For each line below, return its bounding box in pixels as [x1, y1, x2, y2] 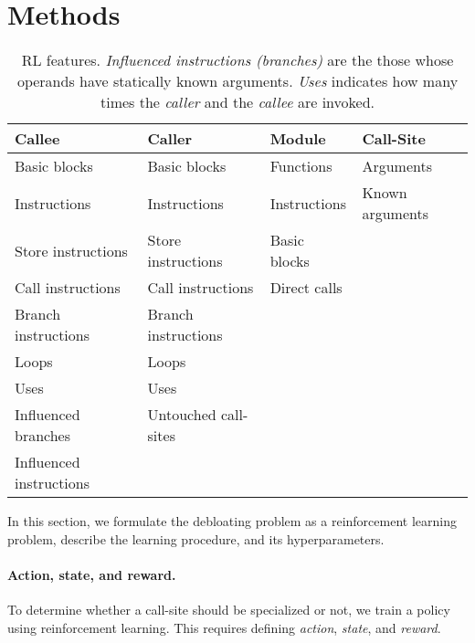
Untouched [147, 404, 216, 426]
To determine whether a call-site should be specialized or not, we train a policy [7, 600, 450, 619]
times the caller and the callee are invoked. [100, 91, 375, 113]
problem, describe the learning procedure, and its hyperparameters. [7, 529, 385, 548]
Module [269, 128, 326, 150]
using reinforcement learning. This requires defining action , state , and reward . [7, 617, 441, 637]
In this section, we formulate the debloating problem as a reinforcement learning [7, 511, 457, 531]
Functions [269, 155, 332, 177]
